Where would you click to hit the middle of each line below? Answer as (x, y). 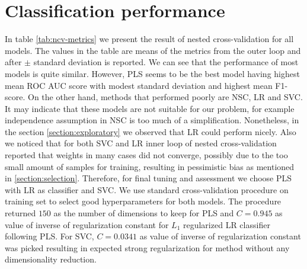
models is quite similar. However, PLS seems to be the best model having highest (152, 73)
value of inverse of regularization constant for (87, 224)
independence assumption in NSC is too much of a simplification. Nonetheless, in (152, 120)
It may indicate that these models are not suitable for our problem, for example (150, 108)
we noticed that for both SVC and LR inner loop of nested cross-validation (141, 143)
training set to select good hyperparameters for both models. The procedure (143, 201)
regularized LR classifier (226, 224)
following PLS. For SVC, (49, 236)
